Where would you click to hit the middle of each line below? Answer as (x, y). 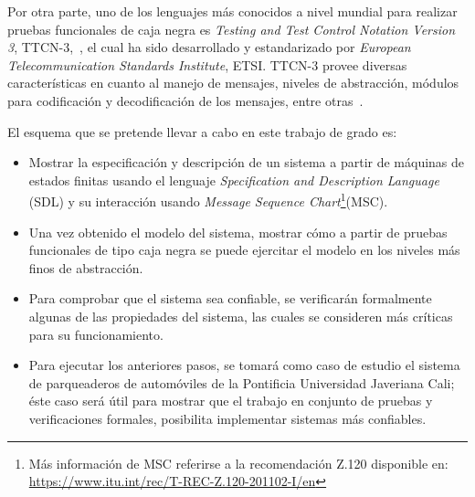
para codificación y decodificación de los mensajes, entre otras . (185, 100)
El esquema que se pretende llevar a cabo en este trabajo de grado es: (202, 131)
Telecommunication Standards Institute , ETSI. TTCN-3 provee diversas (207, 64)
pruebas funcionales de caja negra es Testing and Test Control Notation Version (232, 29)
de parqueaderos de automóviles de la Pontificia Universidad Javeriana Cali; (242, 382)
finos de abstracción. (86, 267)
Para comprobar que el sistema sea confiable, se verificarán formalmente (230, 298)
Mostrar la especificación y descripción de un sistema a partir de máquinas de (247, 162)
